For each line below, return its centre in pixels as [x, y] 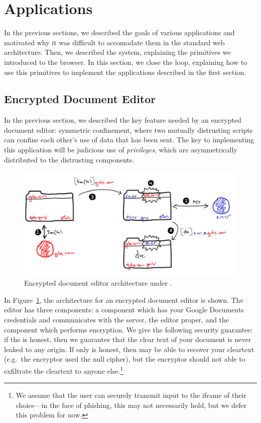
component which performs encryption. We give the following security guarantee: [128, 329]
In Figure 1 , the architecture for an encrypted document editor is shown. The [124, 300]
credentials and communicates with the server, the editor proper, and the [117, 320]
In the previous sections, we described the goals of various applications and [119, 32]
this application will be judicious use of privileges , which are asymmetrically [121, 150]
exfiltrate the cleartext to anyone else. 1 [64, 370]
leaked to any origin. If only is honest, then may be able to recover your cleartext [129, 349]
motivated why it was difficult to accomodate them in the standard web [114, 42]
